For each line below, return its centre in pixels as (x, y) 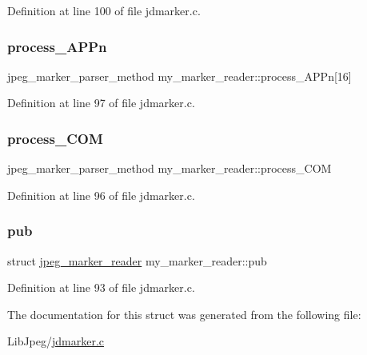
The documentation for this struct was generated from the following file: (184, 314)
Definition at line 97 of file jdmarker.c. (101, 103)
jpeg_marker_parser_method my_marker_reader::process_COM (170, 168)
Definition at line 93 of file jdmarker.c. (101, 287)
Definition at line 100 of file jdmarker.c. (104, 10)
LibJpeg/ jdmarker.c (56, 341)
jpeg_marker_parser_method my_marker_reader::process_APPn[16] (180, 76)
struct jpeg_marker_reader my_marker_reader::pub (137, 260)
